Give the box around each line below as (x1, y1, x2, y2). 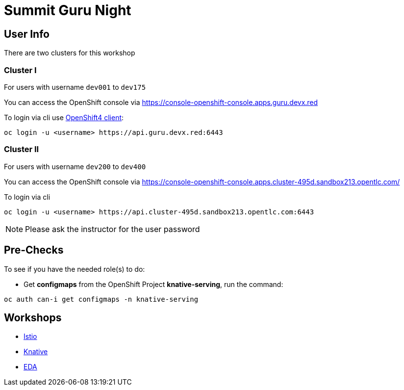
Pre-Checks (4, 244, 64, 257)
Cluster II (4, 144, 39, 155)
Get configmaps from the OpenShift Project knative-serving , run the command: (24, 280, 283, 288)
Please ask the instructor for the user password (25, 224, 200, 234)
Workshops (4, 311, 62, 324)
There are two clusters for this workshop (4, 49, 135, 57)
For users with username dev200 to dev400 (4, 162, 146, 171)
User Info (4, 27, 50, 40)
